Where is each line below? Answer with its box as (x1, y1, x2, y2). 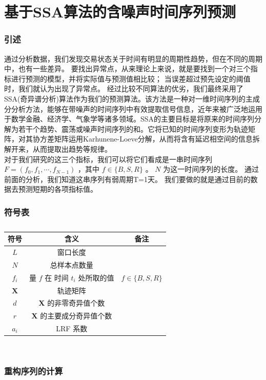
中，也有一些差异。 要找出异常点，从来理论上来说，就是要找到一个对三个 (4, 63, 251, 74)
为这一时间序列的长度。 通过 (163, 164, 259, 174)
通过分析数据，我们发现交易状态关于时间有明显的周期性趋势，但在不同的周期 (4, 53, 262, 64)
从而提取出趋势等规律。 (32, 143, 112, 154)
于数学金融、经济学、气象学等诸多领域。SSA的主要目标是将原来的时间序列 (4, 113, 255, 124)
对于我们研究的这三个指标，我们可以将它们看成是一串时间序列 (4, 153, 212, 164)
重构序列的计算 (4, 364, 63, 377)
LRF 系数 (56, 323, 88, 334)
